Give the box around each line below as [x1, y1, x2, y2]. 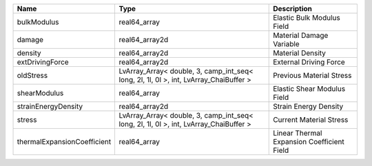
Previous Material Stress [273, 71, 352, 80]
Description [273, 4, 313, 13]
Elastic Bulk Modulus [273, 13, 340, 22]
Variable [273, 39, 300, 48]
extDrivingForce [17, 57, 69, 67]
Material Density [273, 48, 327, 58]
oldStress [17, 71, 48, 80]
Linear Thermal [273, 128, 322, 138]
